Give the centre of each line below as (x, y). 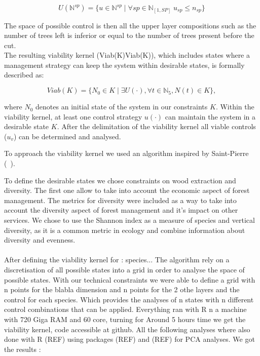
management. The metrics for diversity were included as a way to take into (120, 200)
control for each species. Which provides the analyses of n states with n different (129, 299)
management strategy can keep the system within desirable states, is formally (124, 65)
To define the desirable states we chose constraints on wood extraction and (120, 180)
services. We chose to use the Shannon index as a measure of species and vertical (129, 220)
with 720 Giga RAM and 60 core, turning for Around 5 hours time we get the (125, 319)
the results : (23, 349)
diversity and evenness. (40, 240)
